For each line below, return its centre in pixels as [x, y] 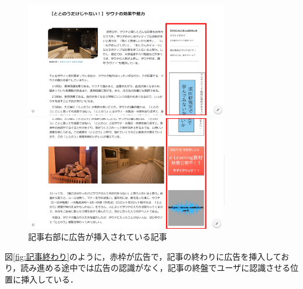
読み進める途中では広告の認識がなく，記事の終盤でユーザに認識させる [156, 268]
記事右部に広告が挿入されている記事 [98, 237]
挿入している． [49, 279]
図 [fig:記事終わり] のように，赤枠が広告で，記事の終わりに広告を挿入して [143, 256]
